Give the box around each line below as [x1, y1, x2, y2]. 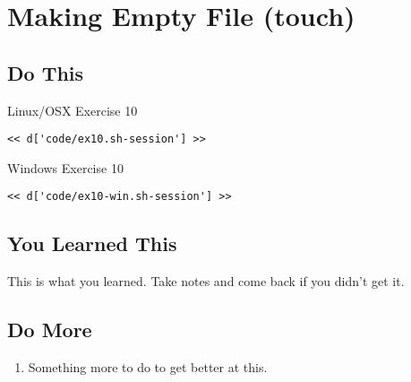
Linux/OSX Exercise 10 [7, 100, 138, 119]
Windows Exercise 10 [7, 158, 124, 177]
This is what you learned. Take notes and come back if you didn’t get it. [7, 272, 405, 291]
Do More [7, 316, 92, 343]
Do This [7, 58, 84, 86]
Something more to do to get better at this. [28, 358, 268, 377]
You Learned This [7, 230, 177, 257]
